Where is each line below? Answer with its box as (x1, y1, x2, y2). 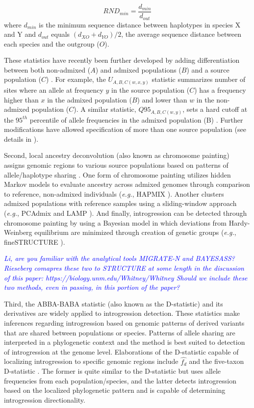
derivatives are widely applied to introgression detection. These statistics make (4, 308, 240, 318)
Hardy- (229, 217, 250, 228)
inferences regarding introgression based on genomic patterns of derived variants (4, 317, 245, 328)
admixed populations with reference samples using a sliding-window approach (4, 198, 237, 208)
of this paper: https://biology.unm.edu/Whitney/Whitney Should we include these (4, 272, 248, 282)
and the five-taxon (189, 356, 244, 366)
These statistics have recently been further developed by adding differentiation (4, 55, 240, 65)
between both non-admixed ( (4, 64, 91, 75)
